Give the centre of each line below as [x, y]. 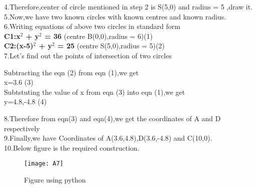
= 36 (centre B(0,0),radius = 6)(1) [99, 36]
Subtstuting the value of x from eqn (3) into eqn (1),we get [94, 92]
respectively [22, 128]
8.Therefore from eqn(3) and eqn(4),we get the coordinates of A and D [112, 118]
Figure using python [55, 179]
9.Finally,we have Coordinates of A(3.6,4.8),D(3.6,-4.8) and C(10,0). [108, 138]
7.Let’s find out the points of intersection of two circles [88, 55]
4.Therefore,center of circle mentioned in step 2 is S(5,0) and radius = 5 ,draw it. [128, 6]
